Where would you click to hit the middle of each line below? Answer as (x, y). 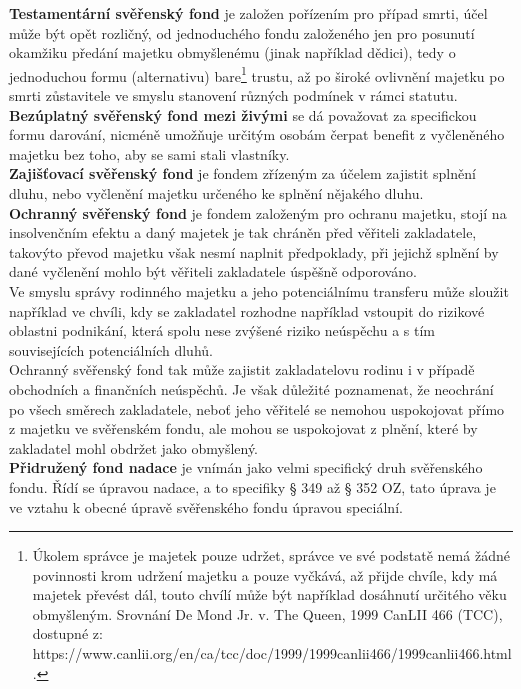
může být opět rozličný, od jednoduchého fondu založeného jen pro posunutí (242, 32)
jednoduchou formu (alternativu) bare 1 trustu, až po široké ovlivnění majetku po (257, 74)
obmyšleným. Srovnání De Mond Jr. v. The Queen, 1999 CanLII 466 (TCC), (267, 613)
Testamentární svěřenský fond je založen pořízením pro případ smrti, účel (248, 13)
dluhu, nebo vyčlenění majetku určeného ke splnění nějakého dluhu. (216, 193)
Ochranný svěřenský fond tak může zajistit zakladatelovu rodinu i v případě (242, 369)
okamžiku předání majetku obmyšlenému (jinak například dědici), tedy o (232, 52)
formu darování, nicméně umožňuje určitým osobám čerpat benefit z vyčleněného (257, 134)
